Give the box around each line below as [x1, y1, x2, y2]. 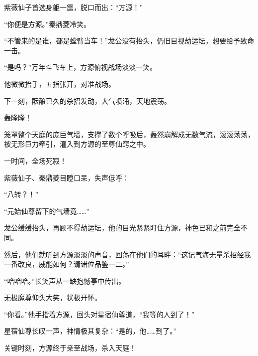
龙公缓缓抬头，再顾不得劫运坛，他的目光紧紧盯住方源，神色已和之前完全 [4, 222, 241, 233]
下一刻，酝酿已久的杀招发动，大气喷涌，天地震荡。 [4, 95, 171, 106]
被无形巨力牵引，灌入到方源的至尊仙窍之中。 [4, 139, 150, 149]
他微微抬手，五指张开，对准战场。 [4, 78, 115, 89]
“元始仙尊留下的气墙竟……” [4, 205, 89, 216]
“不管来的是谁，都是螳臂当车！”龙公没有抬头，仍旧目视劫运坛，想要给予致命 [4, 35, 255, 46]
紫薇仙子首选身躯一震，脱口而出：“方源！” [4, 2, 143, 12]
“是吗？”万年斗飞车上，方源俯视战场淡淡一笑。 [4, 62, 157, 72]
